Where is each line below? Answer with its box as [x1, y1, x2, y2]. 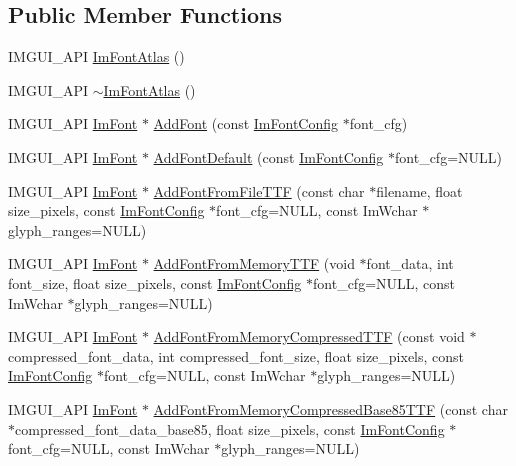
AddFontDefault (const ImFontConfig [153, 146, 384, 167]
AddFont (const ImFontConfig [153, 113, 339, 134]
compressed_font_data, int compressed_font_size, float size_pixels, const [8, 345, 465, 366]
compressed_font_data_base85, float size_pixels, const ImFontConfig [15, 418, 445, 439]
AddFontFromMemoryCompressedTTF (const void [153, 326, 465, 347]
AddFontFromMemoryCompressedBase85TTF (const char [153, 398, 508, 419]
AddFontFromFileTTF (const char [153, 180, 365, 201]
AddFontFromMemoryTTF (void [153, 253, 355, 274]
